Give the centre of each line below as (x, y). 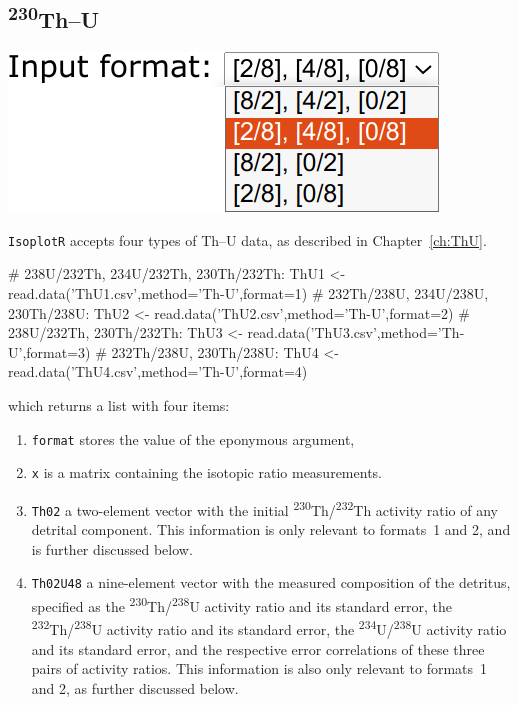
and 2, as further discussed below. (135, 687)
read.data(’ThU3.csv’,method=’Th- (356, 332)
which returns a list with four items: (119, 405)
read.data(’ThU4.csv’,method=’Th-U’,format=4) (158, 371)
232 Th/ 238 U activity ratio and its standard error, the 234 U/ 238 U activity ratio (269, 627)
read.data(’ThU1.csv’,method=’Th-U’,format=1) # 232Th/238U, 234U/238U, (248, 293)
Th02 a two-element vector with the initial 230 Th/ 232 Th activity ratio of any (265, 508)
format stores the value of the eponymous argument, (193, 438)
